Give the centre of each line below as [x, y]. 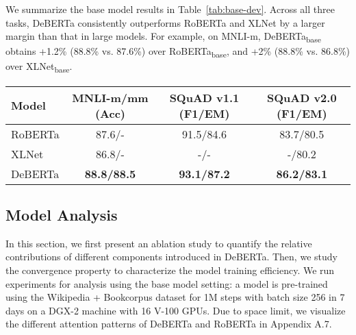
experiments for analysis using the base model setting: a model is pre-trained [167, 283]
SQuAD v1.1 [204, 97]
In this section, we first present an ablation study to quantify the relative [159, 243]
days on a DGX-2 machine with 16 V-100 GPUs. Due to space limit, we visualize [176, 310]
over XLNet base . [39, 67]
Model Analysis [62, 214]
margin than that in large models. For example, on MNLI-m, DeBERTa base [163, 37]
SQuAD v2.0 [302, 97]
